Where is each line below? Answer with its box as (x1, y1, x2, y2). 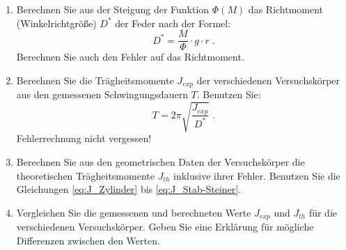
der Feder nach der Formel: (115, 15, 231, 30)
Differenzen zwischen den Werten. (16, 233, 160, 247)
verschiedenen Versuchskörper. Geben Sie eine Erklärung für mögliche (16, 219, 314, 234)
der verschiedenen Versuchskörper (196, 72, 340, 87)
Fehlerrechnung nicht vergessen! (16, 131, 152, 146)
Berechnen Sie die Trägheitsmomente (16, 72, 174, 87)
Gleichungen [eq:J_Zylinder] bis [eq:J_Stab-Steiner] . (16, 182, 242, 196)
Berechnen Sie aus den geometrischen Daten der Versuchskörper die (16, 155, 305, 169)
